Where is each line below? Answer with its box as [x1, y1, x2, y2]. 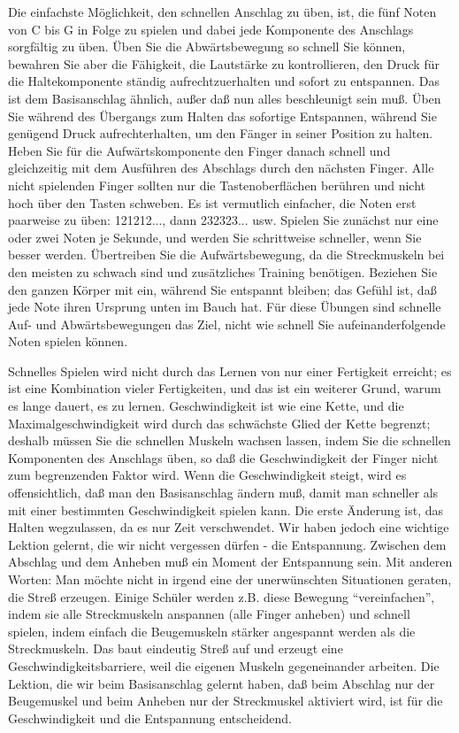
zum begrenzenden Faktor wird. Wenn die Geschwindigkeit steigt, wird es [8, 466, 407, 484]
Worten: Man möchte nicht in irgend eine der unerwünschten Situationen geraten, [8, 570, 452, 588]
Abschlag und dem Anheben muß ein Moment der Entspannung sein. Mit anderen [8, 552, 453, 571]
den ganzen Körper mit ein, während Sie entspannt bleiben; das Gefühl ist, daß [8, 280, 437, 298]
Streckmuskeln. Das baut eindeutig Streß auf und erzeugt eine [8, 639, 343, 658]
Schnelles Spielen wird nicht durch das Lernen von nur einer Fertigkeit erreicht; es [8, 361, 452, 380]
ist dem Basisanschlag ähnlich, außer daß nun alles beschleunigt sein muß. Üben [8, 89, 441, 107]
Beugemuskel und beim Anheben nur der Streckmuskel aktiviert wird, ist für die [8, 691, 443, 710]
